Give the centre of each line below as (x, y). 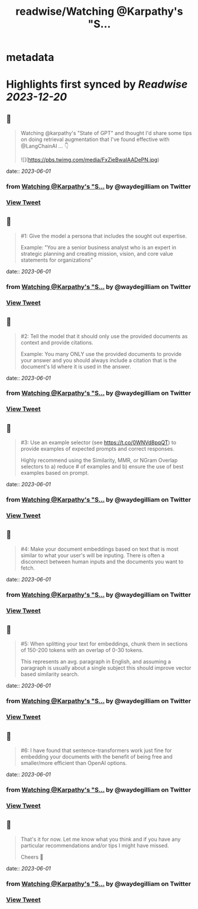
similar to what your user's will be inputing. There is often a (92, 555)
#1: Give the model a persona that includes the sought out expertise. (104, 236)
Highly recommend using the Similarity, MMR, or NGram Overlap (99, 460)
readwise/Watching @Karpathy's (99, 12)
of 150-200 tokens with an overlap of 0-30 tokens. (82, 650)
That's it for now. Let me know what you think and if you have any (100, 839)
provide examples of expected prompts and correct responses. (98, 449)
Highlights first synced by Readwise (97, 84)
